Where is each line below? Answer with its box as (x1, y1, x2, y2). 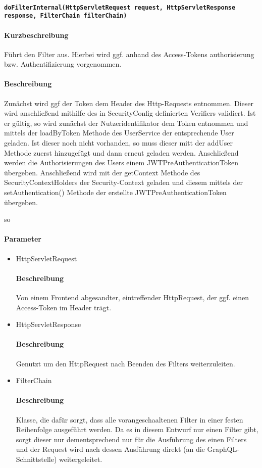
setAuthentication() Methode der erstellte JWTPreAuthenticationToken (4, 187, 227, 198)
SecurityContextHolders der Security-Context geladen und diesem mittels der (4, 177, 243, 188)
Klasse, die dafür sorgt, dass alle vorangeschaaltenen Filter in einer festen (16, 414, 243, 425)
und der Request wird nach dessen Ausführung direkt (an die (16, 444, 205, 454)
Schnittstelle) (16, 453, 57, 464)
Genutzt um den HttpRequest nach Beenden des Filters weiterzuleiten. (16, 358, 235, 368)
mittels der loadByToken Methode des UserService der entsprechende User (4, 127, 234, 138)
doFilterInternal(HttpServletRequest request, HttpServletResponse (4, 4, 236, 11)
